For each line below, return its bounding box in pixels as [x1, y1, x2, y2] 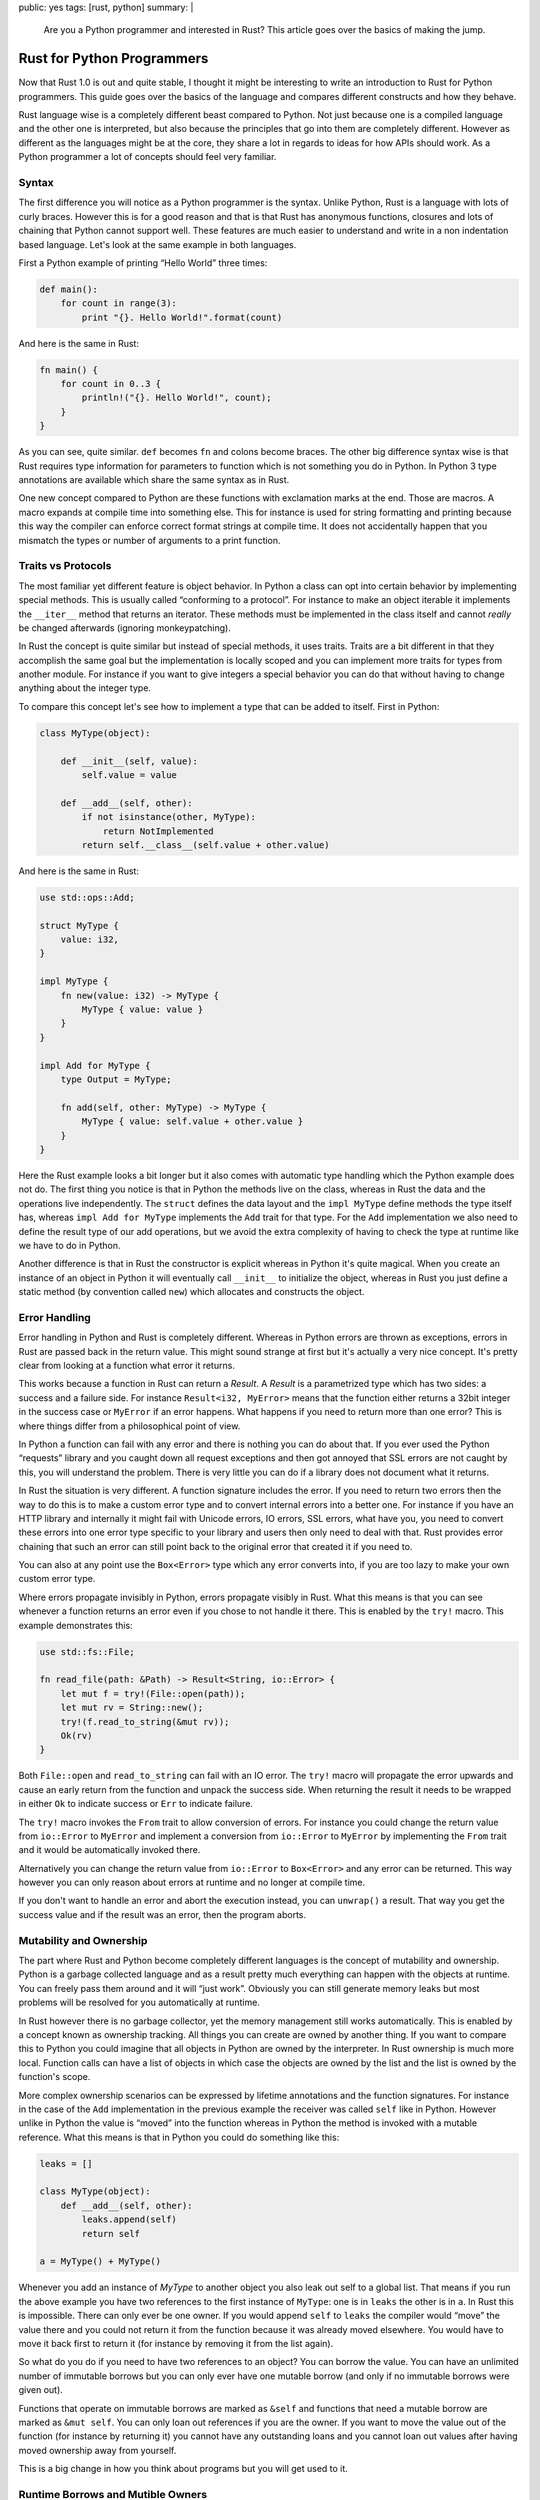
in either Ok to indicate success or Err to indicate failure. [18, 1798, 254, 1810]
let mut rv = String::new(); [60, 1702, 204, 1714]
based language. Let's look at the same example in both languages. [18, 238, 297, 250]
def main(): [39, 283, 99, 295]
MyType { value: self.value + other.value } [81, 1116, 304, 1127]
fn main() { [39, 364, 99, 375]
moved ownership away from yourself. [18, 2444, 177, 2456]
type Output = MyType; [60, 1074, 172, 1085]
